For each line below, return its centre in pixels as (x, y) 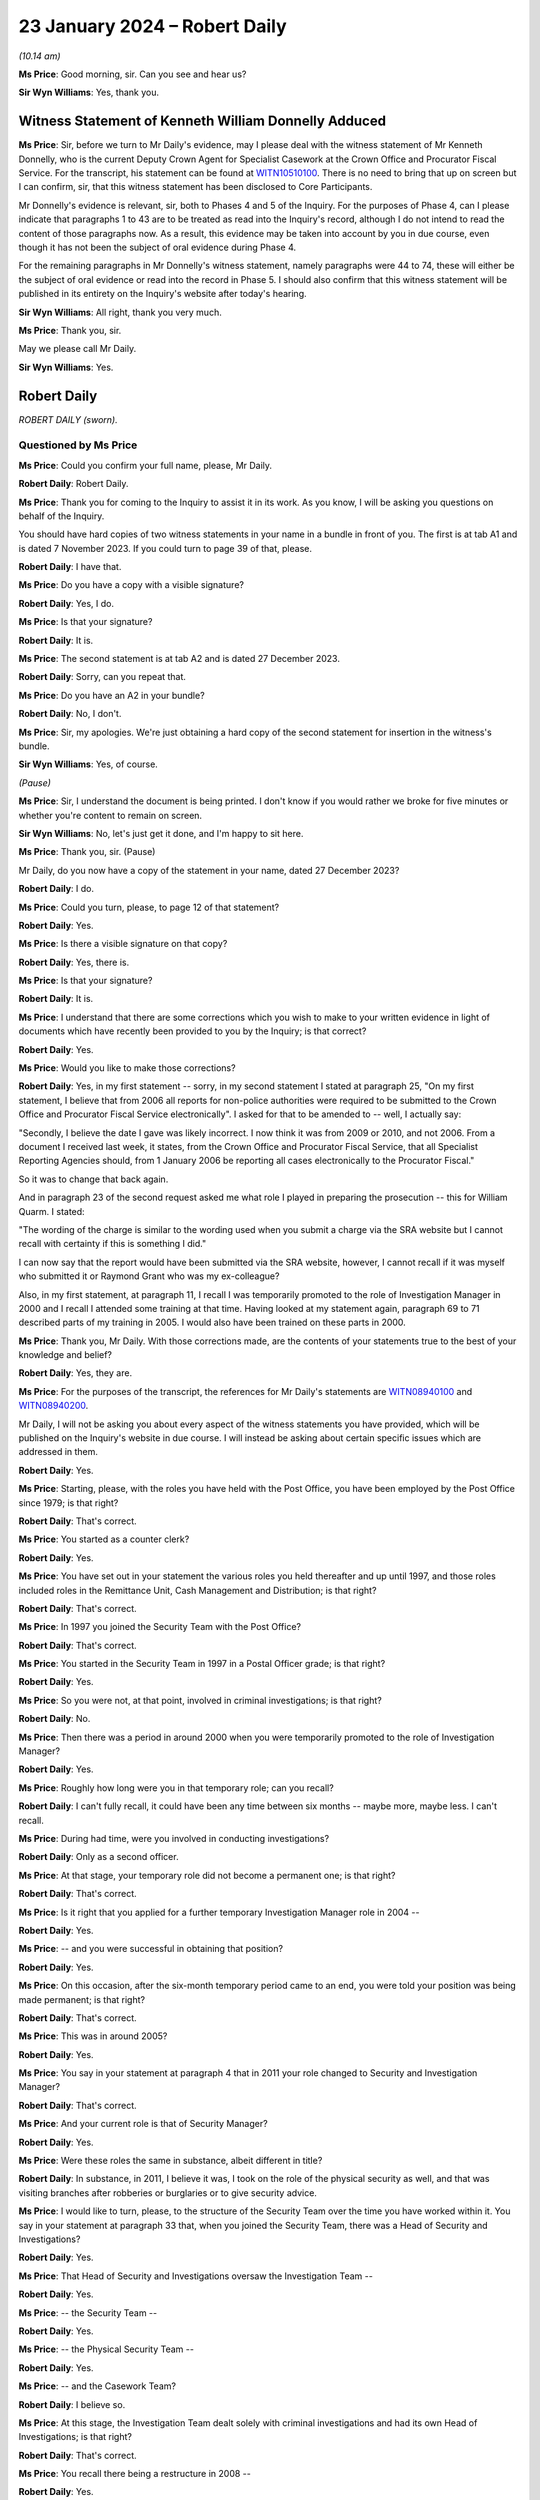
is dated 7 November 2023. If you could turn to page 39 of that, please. (165, 548)
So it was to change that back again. (93, 1179)
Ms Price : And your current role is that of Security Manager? (143, 2124)
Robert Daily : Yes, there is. (74, 962)
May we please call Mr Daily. (77, 349)
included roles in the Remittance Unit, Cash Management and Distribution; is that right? (197, 1590)
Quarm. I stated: (51, 1211)
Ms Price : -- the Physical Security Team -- (106, 2349)
